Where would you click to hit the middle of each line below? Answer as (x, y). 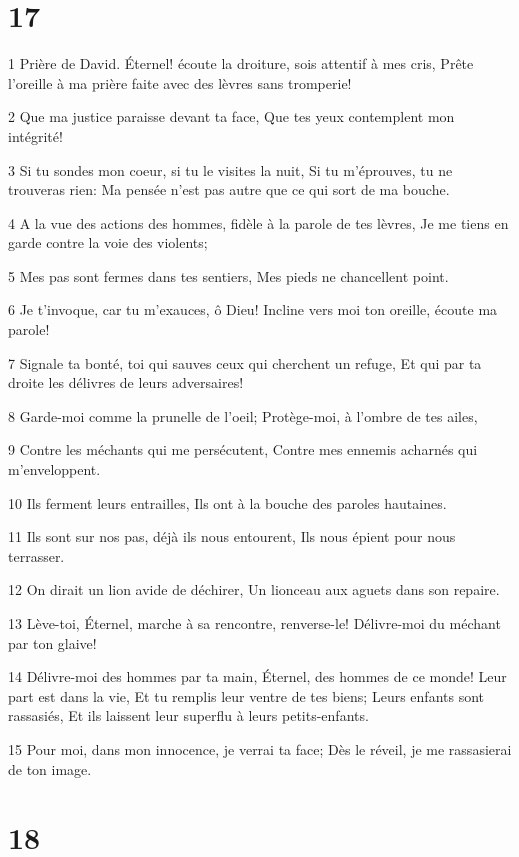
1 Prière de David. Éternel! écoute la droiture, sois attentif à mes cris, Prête (241, 63)
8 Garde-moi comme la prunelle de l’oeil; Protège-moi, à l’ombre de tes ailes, (243, 415)
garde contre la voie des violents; (108, 242)
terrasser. (36, 555)
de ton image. (50, 768)
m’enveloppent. (54, 469)
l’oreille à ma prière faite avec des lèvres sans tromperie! (180, 82)
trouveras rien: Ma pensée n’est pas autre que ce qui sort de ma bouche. (229, 189)
